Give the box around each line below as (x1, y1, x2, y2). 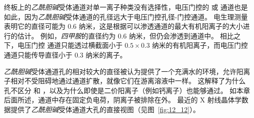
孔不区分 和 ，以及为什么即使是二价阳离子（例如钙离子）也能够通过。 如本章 (4, 85, 250, 95)
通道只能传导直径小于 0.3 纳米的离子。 (4, 49, 127, 59)
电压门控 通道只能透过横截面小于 (17, 40, 123, 50)
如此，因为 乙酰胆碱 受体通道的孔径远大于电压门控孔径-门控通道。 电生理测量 (4, 11, 248, 21)
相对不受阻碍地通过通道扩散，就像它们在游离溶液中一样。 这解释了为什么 (10, 76, 246, 86)
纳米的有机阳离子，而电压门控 (152, 40, 248, 50)
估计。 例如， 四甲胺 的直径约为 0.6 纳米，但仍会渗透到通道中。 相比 (17, 30, 234, 40)
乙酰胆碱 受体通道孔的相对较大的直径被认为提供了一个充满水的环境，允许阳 (4, 66, 243, 76)
